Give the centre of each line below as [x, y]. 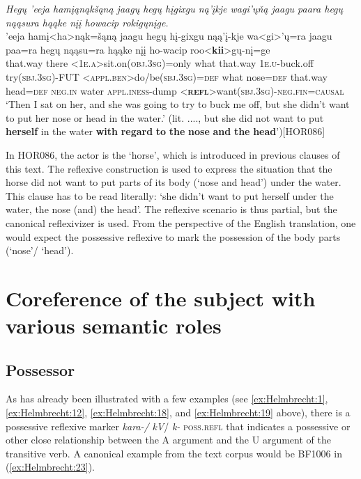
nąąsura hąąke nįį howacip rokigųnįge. [87, 22]
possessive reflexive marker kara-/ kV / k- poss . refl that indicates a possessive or [178, 426]
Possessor [40, 369]
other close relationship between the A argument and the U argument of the [168, 440]
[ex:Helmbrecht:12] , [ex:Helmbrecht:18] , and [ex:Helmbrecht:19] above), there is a [178, 413]
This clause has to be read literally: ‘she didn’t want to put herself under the [170, 195]
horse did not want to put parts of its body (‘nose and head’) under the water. [174, 182]
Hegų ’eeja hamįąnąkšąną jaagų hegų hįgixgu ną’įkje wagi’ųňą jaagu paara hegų [175, 8]
